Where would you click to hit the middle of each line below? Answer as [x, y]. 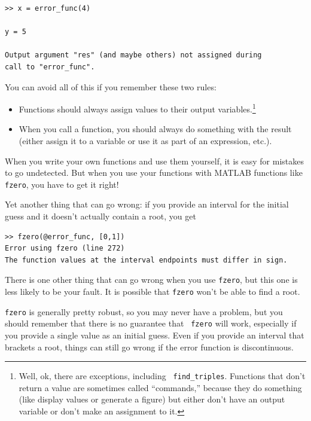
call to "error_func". [50, 67]
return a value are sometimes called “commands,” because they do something [160, 387]
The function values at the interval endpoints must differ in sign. [146, 260]
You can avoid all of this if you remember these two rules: [111, 86]
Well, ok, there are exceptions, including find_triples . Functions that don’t [162, 376]
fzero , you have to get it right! [62, 184]
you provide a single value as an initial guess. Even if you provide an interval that [155, 335]
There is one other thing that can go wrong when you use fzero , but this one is [151, 280]
